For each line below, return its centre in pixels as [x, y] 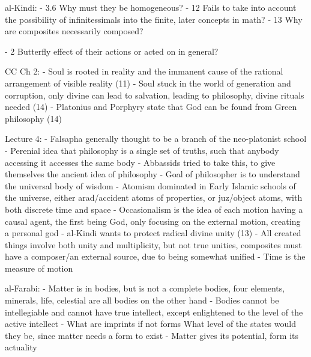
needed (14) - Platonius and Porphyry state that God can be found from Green [151, 107]
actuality [21, 347]
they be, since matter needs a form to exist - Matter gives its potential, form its [152, 335]
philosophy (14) [33, 118]
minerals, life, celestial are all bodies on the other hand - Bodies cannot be [142, 300]
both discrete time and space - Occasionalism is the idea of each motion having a [154, 209]
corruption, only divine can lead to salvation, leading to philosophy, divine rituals [155, 95]
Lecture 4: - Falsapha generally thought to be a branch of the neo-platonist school [156, 139]
